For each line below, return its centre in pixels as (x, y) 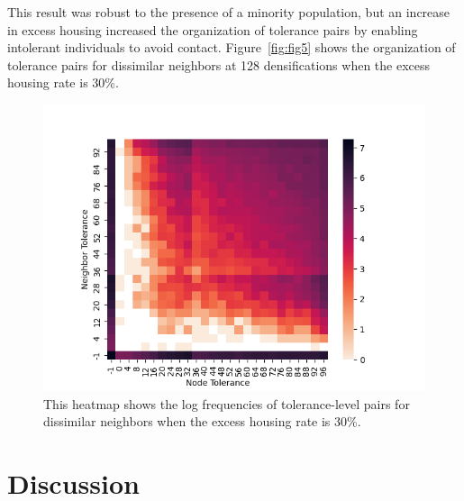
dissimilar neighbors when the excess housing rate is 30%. (202, 421)
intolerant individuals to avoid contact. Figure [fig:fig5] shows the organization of (232, 47)
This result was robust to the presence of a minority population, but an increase (229, 12)
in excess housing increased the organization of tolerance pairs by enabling (213, 29)
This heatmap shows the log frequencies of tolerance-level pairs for (227, 403)
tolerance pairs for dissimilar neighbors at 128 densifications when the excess (219, 64)
